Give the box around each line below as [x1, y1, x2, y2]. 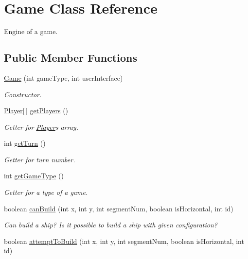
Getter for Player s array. [4, 121, 78, 132]
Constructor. [4, 89, 42, 99]
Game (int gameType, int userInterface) [4, 72, 123, 83]
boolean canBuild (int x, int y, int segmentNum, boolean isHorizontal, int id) [4, 203, 233, 213]
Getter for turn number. [4, 154, 75, 164]
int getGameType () [4, 171, 64, 181]
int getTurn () [4, 138, 46, 148]
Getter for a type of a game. [4, 187, 88, 197]
